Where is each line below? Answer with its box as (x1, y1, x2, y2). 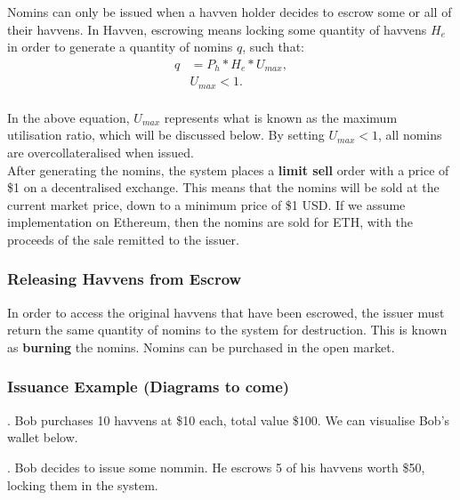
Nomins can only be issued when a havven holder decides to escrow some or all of (7, 3, 452, 20)
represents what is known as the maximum (164, 108, 398, 126)
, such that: (242, 37, 304, 56)
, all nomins (377, 125, 442, 144)
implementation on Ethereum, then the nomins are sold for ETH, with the (7, 213, 414, 231)
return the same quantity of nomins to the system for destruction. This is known (7, 320, 448, 339)
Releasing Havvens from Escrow (7, 268, 242, 290)
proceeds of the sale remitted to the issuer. (7, 230, 239, 248)
